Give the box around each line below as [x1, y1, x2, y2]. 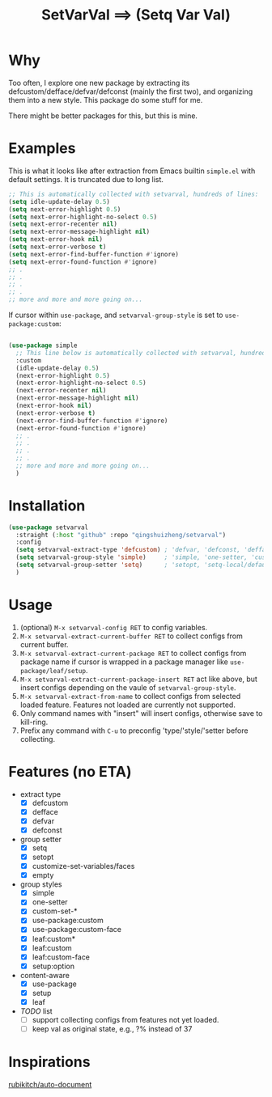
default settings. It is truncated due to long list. [8, 174, 164, 184]
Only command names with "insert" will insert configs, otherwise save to [19, 708, 263, 718]
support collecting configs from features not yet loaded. [32, 1014, 219, 1024]
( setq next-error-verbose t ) [8, 243, 107, 251]
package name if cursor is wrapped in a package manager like [19, 657, 228, 667]
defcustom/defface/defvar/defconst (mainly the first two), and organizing [8, 87, 253, 96]
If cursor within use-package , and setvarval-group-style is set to [8, 310, 224, 320]
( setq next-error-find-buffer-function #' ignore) [8, 250, 180, 258]
